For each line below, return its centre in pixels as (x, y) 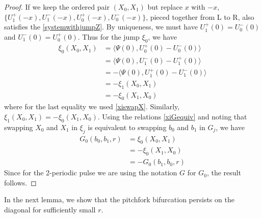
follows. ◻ (20, 182)
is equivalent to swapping (127, 127)
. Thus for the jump (109, 36)
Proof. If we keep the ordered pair (57, 7)
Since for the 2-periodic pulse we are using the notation (91, 173)
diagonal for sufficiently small (50, 210)
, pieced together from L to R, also (200, 17)
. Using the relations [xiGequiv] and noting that (172, 116)
